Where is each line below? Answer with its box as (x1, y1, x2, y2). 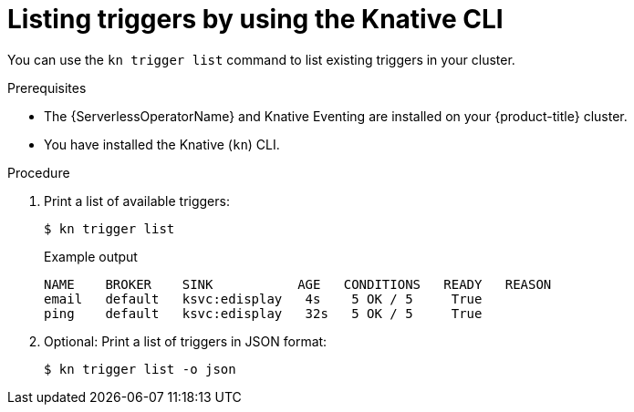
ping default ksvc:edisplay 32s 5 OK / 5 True (44, 305, 483, 321)
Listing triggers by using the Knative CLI (7, 4, 504, 35)
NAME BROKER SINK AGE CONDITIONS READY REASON (44, 276, 552, 292)
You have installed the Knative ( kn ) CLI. (44, 136, 280, 152)
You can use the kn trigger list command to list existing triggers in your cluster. (7, 51, 515, 67)
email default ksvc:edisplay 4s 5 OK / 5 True (44, 291, 483, 306)
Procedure (7, 164, 70, 180)
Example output (44, 248, 138, 264)
